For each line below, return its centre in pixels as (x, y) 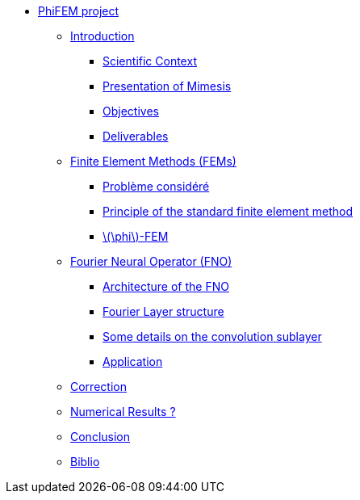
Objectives (131, 111)
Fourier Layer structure (163, 311)
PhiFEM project (79, 11)
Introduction (103, 36)
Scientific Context (150, 61)
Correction (98, 387)
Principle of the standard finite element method (228, 211)
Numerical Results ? (123, 412)
